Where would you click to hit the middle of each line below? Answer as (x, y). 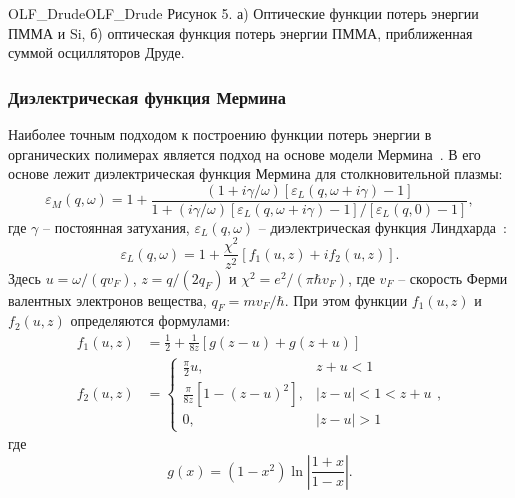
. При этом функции (346, 299)
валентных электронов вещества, (107, 299)
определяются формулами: (150, 320)
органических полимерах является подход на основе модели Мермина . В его (244, 153)
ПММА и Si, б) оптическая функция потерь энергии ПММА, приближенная (240, 32)
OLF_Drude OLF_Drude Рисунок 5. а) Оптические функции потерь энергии (243, 13)
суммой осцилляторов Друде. (96, 52)
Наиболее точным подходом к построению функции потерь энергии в (220, 134)
